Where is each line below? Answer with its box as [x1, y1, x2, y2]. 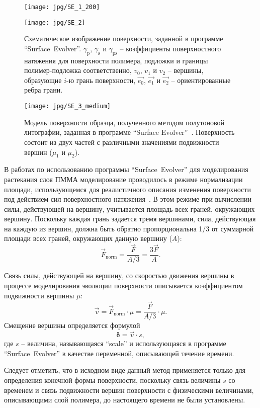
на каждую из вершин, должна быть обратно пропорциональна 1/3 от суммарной [4, 223, 254, 233]
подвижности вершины [4, 290, 74, 300]
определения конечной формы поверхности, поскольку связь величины [4, 375, 221, 385]
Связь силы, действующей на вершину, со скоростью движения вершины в [4, 270, 234, 281]
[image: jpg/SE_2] [24, 19, 85, 26]
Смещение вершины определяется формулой [4, 320, 140, 331]
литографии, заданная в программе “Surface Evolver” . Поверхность [24, 127, 235, 137]
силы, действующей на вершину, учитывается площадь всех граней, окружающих [4, 203, 255, 214]
